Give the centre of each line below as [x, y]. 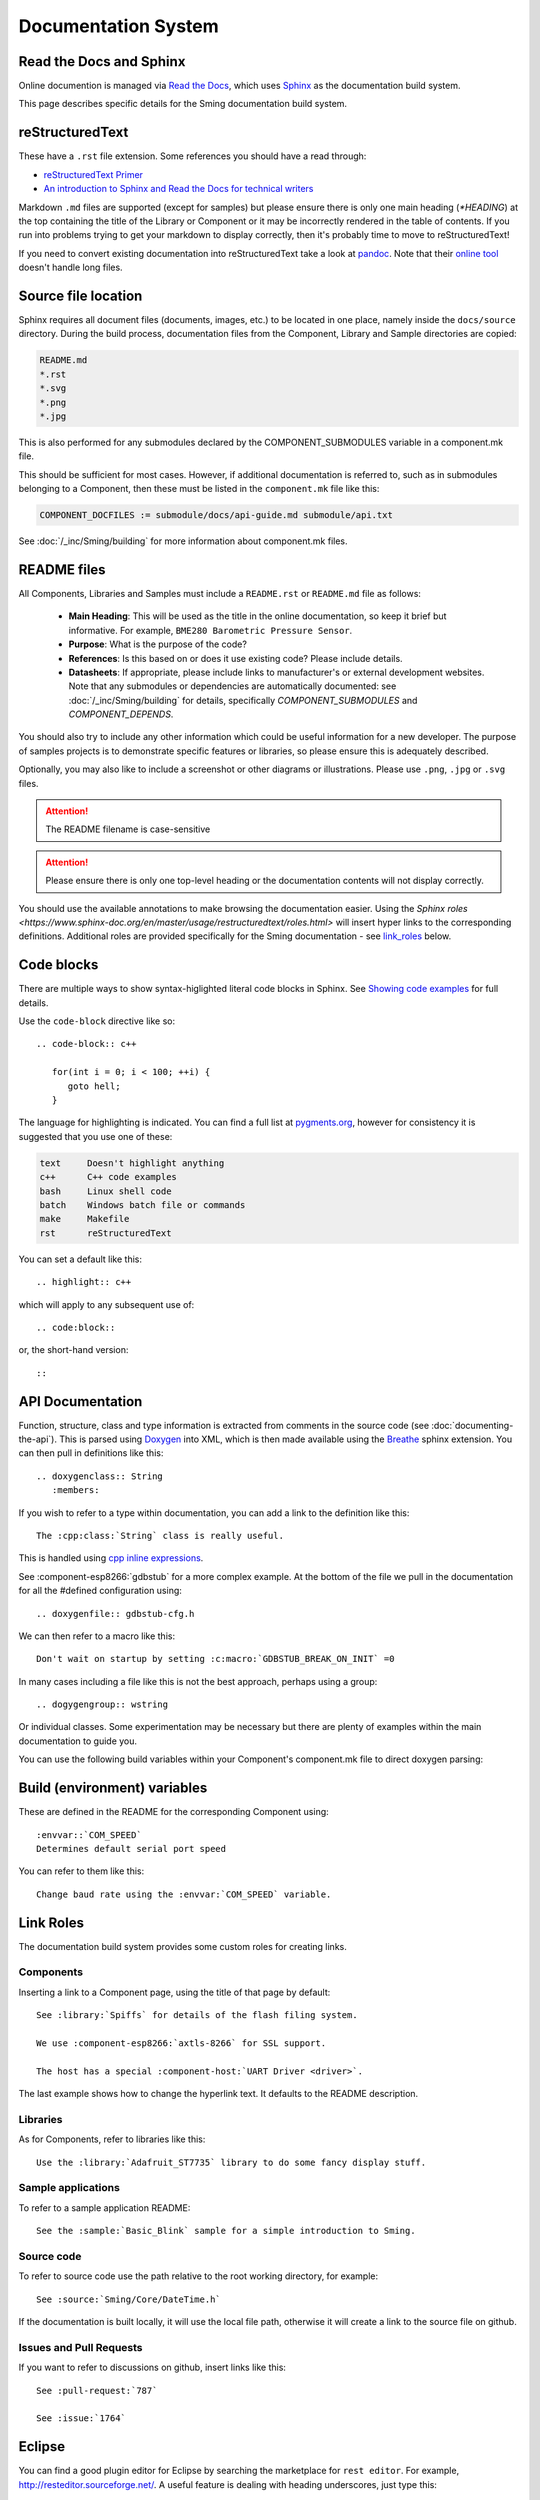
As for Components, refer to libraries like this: [112, 2139]
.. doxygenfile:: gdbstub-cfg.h [115, 1613]
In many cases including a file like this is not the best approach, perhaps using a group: [198, 1681]
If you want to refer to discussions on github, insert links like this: [152, 2367]
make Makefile [84, 1219]
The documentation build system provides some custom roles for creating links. [182, 1946]
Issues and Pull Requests [81, 2347]
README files [62, 569]
